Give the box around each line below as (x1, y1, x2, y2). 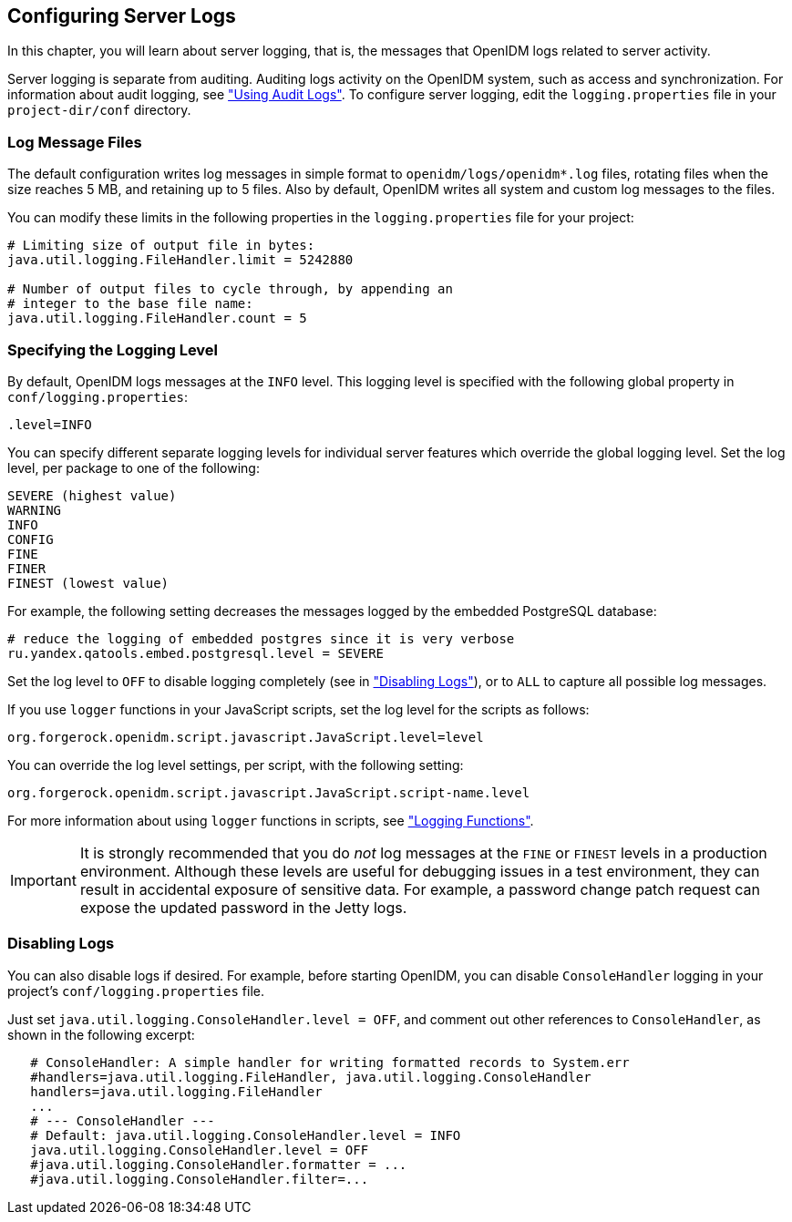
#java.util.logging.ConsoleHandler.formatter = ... (30, 1156, 407, 1172)
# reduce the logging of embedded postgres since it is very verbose (7, 631, 515, 646)
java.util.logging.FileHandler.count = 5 (7, 311, 307, 326)
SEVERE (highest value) (7, 488, 177, 503)
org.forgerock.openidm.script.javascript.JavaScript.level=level (7, 729, 484, 744)
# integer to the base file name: (7, 296, 253, 312)
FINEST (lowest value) (7, 575, 170, 590)
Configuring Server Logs (7, 5, 236, 27)
